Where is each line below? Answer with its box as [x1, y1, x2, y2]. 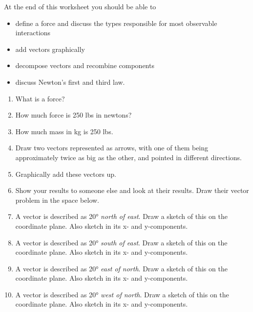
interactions [15, 27, 51, 38]
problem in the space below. [15, 194, 100, 205]
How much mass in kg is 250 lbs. [15, 126, 113, 136]
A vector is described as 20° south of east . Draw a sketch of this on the [15, 237, 228, 247]
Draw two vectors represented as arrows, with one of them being [15, 143, 209, 153]
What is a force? [15, 93, 65, 103]
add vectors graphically [15, 44, 85, 54]
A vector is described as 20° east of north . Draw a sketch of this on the [15, 263, 228, 273]
